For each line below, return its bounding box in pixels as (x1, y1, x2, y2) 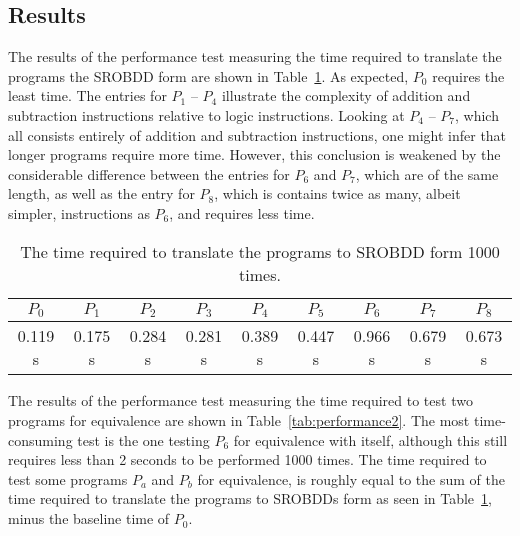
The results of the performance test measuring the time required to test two (8, 390, 473, 411)
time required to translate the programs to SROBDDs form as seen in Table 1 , (8, 488, 492, 509)
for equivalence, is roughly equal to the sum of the (197, 468, 505, 489)
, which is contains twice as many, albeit (214, 183, 461, 204)
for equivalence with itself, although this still (233, 429, 508, 450)
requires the (432, 65, 505, 86)
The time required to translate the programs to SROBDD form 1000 (20, 239, 500, 263)
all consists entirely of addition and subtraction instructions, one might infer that (8, 124, 507, 145)
